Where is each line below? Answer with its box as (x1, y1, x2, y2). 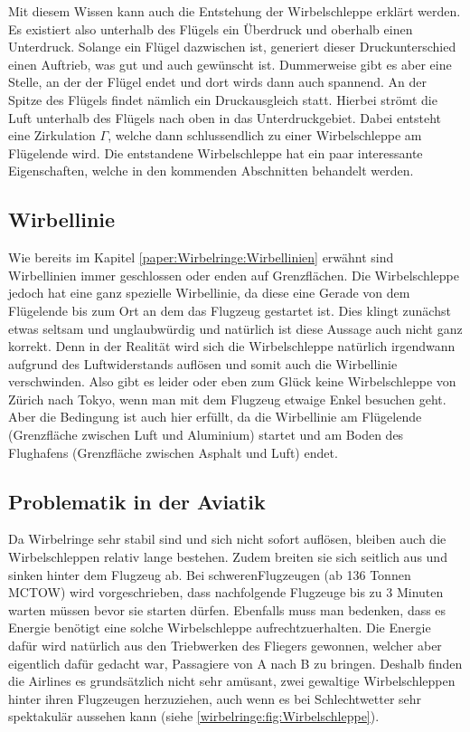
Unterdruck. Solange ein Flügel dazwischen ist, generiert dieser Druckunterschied (8, 37, 456, 56)
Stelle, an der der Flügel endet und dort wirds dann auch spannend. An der (8, 72, 427, 91)
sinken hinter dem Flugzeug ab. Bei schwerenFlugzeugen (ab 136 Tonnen (8, 565, 411, 584)
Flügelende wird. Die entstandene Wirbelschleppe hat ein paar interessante (8, 143, 423, 162)
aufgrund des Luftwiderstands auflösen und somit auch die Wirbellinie (8, 354, 398, 373)
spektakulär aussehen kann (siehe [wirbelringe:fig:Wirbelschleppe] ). (8, 707, 380, 726)
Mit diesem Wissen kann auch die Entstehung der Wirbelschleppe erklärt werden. (8, 2, 461, 20)
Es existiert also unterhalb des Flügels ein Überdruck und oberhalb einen (8, 19, 413, 38)
